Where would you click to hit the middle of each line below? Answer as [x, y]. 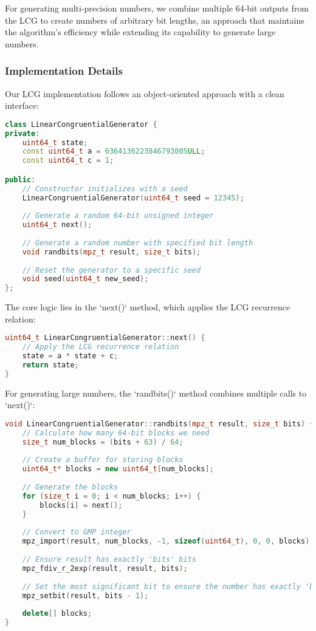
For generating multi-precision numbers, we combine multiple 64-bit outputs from [157, 8]
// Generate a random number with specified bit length [138, 243]
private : [22, 133]
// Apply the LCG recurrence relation [101, 347]
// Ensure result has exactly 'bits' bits [109, 560]
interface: [22, 105]
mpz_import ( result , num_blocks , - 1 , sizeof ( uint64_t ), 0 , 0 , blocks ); [168, 541]
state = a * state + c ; [70, 356]
